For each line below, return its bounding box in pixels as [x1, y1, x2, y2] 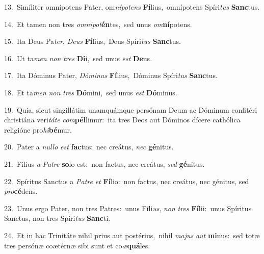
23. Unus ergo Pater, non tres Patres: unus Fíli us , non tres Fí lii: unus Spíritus [4, 202, 252, 213]
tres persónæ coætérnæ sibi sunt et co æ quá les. [4, 240, 150, 250]
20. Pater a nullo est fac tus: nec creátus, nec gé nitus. [4, 141, 174, 152]
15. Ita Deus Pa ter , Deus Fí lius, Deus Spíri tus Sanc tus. [4, 36, 181, 46]
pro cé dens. [4, 186, 38, 196]
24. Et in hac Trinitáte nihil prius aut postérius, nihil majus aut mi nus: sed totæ [4, 230, 260, 240]
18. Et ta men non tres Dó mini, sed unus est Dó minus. [4, 87, 177, 97]
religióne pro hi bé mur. [4, 124, 72, 135]
